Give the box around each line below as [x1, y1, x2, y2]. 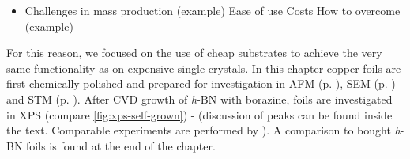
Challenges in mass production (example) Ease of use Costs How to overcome [24, 2, 401, 18]
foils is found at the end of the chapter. [26, 137, 216, 153]
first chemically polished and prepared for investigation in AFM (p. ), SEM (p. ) [6, 75, 396, 92]
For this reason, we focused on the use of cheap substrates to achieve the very [6, 44, 382, 61]
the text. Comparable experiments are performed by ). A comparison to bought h [6, 122, 401, 138]
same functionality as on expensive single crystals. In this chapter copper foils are [6, 59, 401, 76]
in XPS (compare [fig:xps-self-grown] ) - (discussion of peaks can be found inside [6, 106, 393, 123]
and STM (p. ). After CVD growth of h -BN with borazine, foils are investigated [6, 90, 393, 107]
